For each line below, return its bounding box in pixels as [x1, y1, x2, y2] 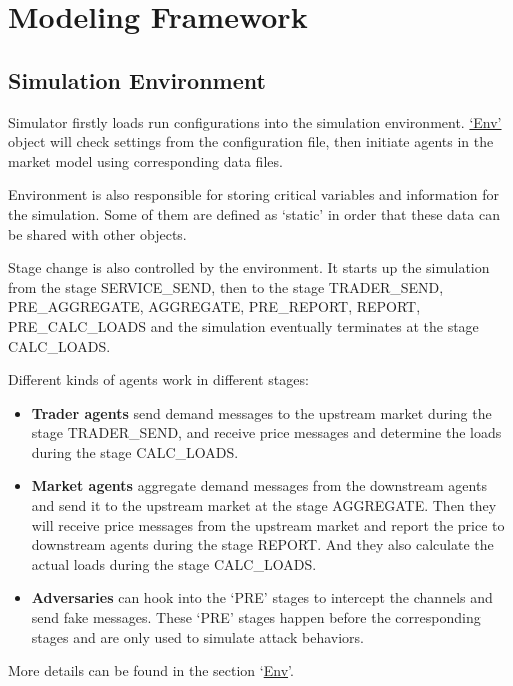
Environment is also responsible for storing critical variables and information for [8, 184, 500, 205]
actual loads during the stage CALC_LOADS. [31, 553, 317, 574]
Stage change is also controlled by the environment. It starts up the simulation [8, 257, 490, 278]
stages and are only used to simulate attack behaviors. [31, 626, 364, 647]
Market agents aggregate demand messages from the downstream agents [31, 475, 487, 496]
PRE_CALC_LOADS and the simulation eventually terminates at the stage [8, 315, 479, 336]
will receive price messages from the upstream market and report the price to [31, 514, 505, 535]
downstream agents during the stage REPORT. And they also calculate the [31, 534, 494, 555]
